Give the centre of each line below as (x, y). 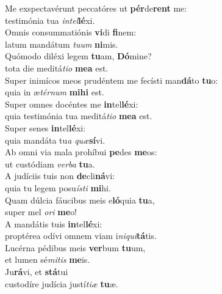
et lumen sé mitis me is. (48, 259)
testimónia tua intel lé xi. (50, 20)
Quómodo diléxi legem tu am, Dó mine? (78, 56)
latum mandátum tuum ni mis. (62, 44)
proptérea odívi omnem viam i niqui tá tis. (81, 236)
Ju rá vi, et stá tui (37, 272)
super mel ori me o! (41, 212)
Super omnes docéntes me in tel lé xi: (72, 104)
